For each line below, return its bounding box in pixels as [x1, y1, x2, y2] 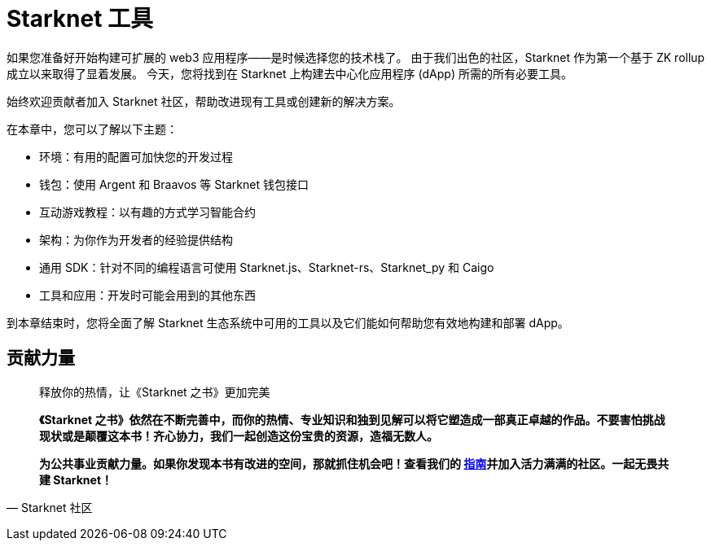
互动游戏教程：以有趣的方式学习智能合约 [39, 204, 256, 219]
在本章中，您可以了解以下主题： [7, 121, 178, 136]
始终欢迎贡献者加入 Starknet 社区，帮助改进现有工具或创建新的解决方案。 [7, 94, 401, 108]
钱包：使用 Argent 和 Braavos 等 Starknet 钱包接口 [39, 177, 309, 191]
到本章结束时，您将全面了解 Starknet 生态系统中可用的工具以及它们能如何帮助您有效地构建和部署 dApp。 [7, 315, 569, 330]
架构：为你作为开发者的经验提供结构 [39, 232, 233, 247]
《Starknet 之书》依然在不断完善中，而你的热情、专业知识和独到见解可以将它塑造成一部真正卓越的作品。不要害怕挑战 [39, 412, 665, 427]
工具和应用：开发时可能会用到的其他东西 [39, 287, 256, 302]
